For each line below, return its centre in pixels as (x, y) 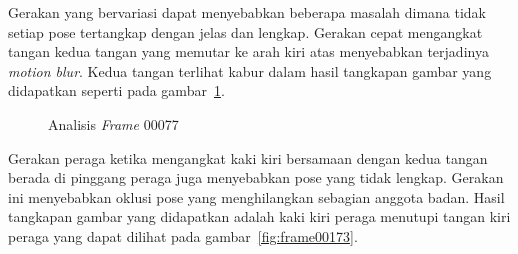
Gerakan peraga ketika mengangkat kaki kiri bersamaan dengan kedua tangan (248, 157)
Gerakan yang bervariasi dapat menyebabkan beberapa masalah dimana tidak (247, 12)
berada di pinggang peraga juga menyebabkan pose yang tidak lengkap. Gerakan (256, 177)
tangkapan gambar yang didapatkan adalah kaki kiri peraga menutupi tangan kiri (259, 216)
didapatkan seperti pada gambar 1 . (116, 90)
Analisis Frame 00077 (113, 123)
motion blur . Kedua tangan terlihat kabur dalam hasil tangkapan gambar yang (250, 70)
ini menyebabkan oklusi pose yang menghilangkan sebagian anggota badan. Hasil (256, 196)
